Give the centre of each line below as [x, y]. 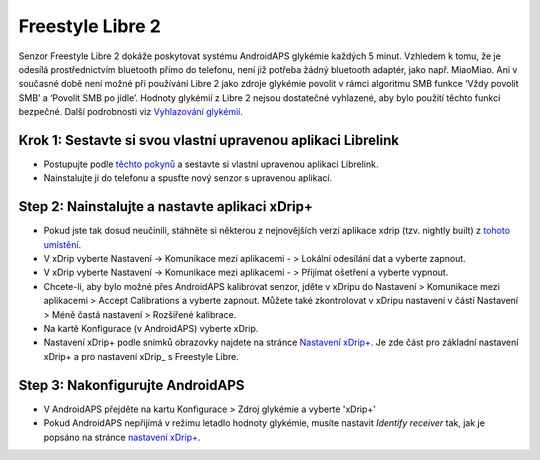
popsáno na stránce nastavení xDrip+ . [122, 437]
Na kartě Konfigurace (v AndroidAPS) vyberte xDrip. [151, 329]
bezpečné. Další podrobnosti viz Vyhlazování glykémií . [131, 112]
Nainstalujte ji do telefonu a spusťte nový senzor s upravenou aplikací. [188, 178]
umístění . [62, 244]
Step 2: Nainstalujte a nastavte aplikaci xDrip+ [166, 206]
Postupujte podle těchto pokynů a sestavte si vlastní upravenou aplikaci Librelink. [211, 164]
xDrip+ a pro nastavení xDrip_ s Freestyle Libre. [141, 356]
